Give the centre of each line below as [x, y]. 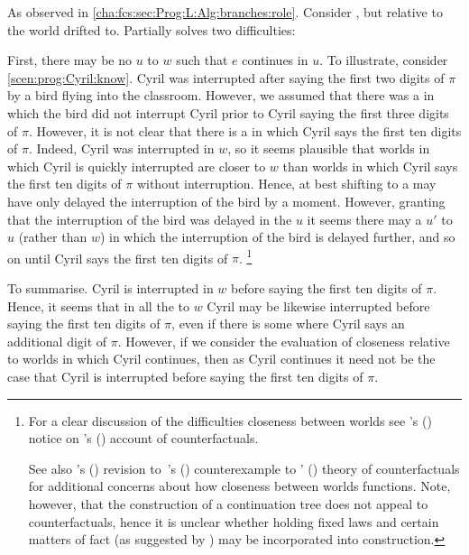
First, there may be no [70, 60]
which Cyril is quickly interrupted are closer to [137, 166]
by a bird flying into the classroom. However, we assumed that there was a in [221, 95]
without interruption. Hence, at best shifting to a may [286, 184]
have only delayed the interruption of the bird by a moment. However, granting [226, 201]
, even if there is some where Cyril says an [288, 324]
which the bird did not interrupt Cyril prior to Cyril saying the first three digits [228, 112]
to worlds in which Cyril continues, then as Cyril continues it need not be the [221, 359]
